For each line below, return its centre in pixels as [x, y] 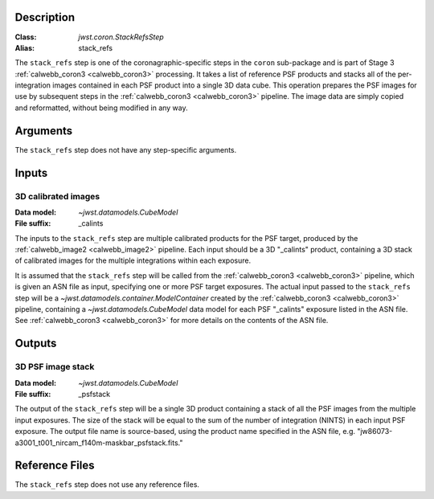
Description [45, 17]
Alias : [25, 47]
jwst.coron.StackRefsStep [121, 37]
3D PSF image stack [55, 367]
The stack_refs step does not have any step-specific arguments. [126, 149]
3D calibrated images [57, 196]
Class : [26, 37]
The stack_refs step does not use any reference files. [107, 485]
